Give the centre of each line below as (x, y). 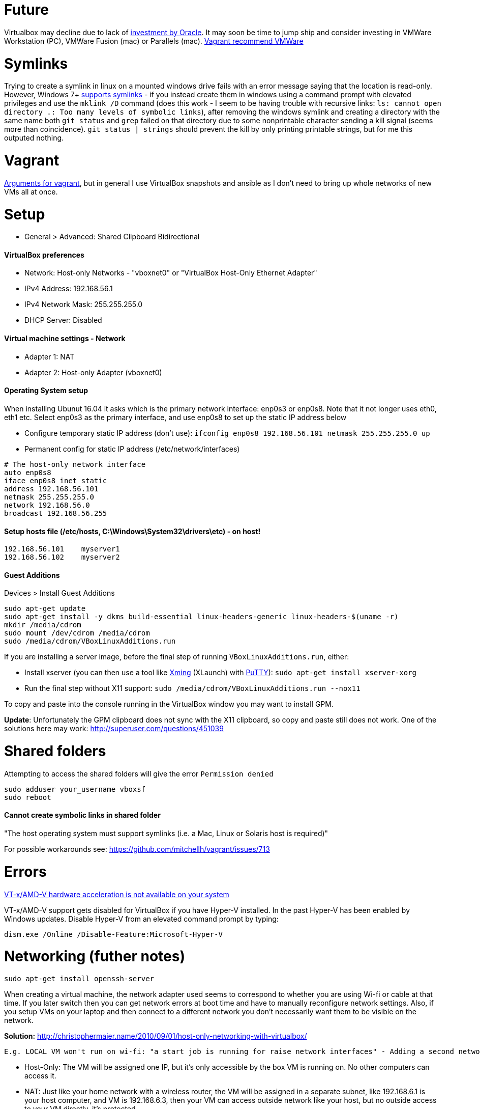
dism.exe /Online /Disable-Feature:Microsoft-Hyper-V (113, 934)
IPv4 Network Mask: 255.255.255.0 (84, 304)
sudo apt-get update (45, 609)
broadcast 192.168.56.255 (56, 513)
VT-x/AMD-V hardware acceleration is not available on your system (117, 894)
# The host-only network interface (75, 464)
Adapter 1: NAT (50, 356)
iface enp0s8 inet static (56, 480)
